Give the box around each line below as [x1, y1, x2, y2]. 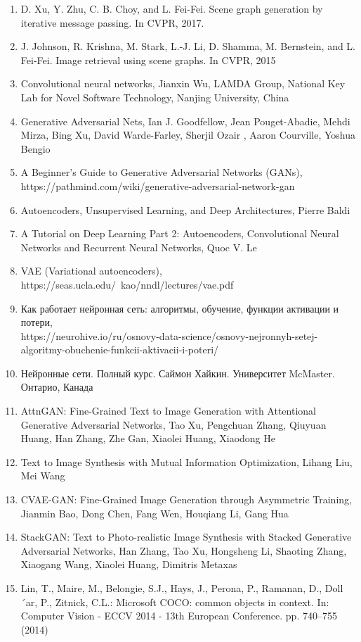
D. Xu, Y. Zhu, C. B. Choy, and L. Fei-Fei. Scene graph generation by [20, 1, 323, 15]
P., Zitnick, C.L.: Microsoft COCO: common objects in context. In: [40, 594, 329, 609]
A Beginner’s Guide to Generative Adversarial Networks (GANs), [20, 165, 303, 180]
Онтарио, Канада [20, 379, 93, 394]
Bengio [20, 141, 51, 156]
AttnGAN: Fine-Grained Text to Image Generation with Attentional [20, 403, 316, 418]
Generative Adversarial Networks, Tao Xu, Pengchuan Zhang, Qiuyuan [20, 417, 327, 432]
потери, [20, 315, 53, 329]
